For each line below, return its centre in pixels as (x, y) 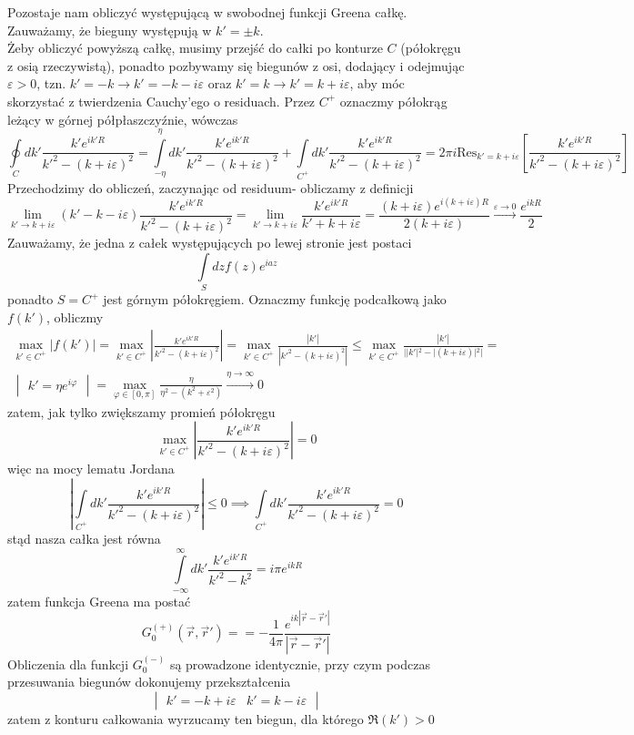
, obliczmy (75, 316)
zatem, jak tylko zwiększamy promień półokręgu (141, 411)
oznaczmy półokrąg (393, 101)
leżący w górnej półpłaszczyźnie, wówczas (123, 119)
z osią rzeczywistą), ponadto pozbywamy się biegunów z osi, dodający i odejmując (236, 65)
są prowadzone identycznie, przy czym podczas (300, 664)
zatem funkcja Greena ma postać (99, 601)
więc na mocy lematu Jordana (91, 469)
